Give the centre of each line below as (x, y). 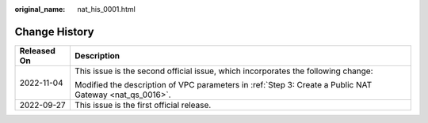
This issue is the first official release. (143, 105)
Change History (54, 32)
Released (37, 50)
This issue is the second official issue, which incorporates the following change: (224, 71)
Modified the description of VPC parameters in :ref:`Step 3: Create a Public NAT (224, 84)
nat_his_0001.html (107, 9)
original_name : (40, 9)
